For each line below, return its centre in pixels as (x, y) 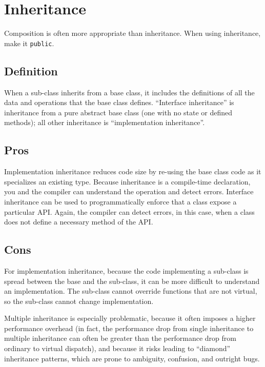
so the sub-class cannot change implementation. (79, 301)
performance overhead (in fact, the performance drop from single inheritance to (129, 328)
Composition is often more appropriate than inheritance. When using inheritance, (132, 33)
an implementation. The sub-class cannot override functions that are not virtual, (131, 291)
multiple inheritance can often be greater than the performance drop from (120, 338)
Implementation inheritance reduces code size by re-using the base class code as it (133, 171)
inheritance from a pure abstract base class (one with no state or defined (118, 112)
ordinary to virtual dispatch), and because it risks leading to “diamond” (117, 348)
